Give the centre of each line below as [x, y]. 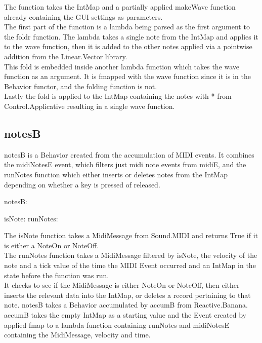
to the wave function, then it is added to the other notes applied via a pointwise [128, 46]
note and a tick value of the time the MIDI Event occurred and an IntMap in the [130, 265]
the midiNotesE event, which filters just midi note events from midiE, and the [125, 164]
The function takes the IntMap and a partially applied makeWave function [120, 7]
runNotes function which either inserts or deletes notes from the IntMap [116, 174]
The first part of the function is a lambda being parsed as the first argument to [127, 27]
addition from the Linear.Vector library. [66, 56]
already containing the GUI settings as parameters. [83, 16]
